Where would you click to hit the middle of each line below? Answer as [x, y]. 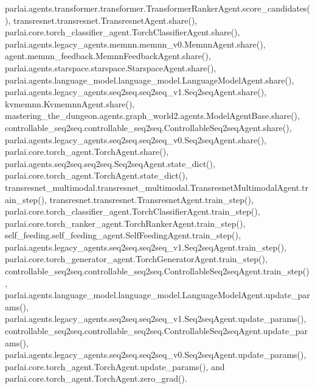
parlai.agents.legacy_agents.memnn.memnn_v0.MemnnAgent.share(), [135, 44]
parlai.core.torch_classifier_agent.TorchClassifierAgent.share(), [123, 32]
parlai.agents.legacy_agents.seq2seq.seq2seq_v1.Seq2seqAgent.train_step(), [146, 247]
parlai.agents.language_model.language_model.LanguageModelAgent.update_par [157, 295]
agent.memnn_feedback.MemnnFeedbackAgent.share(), [108, 56]
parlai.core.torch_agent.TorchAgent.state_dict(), [96, 175]
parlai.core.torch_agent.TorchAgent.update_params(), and [115, 366]
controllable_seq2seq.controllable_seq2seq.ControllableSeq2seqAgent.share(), [148, 127]
